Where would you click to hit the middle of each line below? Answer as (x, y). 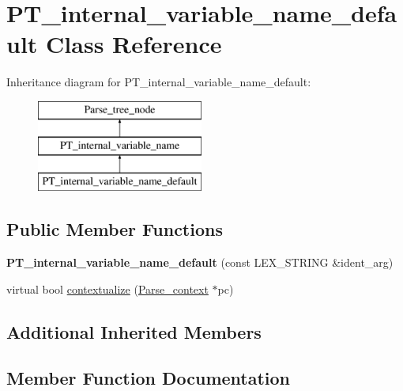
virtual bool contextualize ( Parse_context (107, 289)
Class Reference (134, 44)
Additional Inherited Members (134, 331)
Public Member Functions (115, 229)
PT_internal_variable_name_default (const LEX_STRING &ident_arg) (200, 262)
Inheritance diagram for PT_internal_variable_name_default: (159, 82)
